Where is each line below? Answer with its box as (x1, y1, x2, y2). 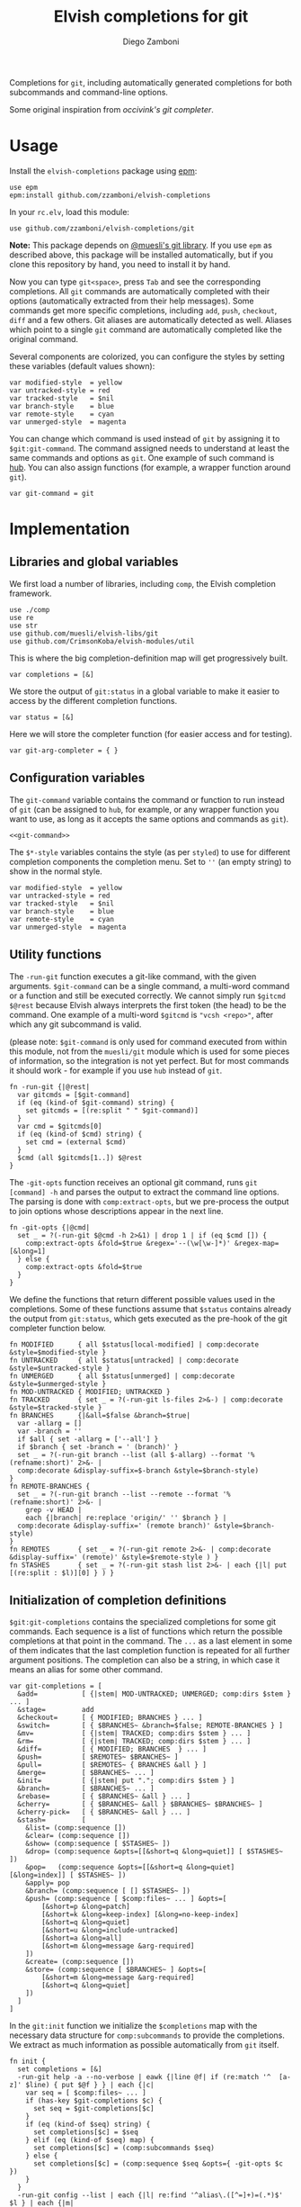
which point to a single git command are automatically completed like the (9, 324, 283, 335)
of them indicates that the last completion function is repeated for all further (9, 1645, 290, 1656)
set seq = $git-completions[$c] (32, 2104, 155, 2113)
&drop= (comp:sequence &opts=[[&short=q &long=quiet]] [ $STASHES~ (25, 1847, 283, 1856)
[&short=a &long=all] (41, 1933, 123, 1943)
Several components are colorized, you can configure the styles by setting (9, 351, 286, 362)
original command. (9, 333, 79, 344)
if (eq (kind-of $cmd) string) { (17, 1130, 143, 1139)
